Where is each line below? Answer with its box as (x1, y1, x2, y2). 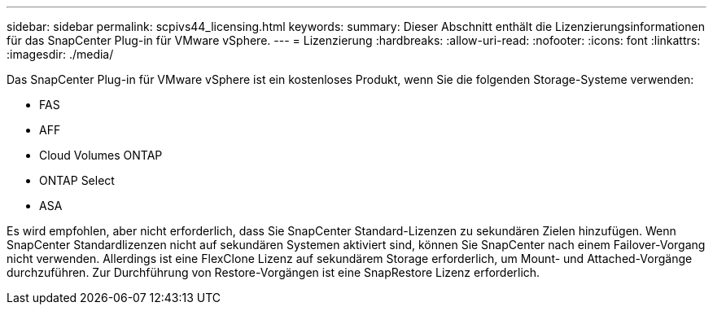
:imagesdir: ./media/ (7, 47, 114, 61)
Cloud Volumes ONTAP (39, 148, 163, 162)
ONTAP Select (39, 173, 115, 187)
